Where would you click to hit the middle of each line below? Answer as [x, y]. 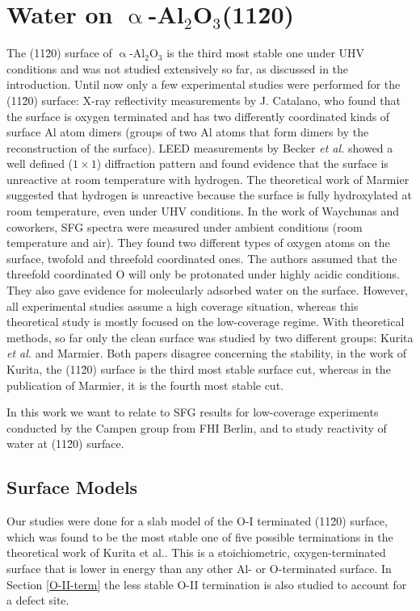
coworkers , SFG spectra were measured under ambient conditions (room [185, 226]
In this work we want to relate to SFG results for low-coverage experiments [193, 412]
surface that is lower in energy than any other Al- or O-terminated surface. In [199, 568]
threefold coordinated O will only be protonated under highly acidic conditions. [203, 274]
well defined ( [40, 163]
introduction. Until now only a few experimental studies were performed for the [204, 84]
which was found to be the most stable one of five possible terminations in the [200, 536]
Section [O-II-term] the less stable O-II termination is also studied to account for [207, 584]
